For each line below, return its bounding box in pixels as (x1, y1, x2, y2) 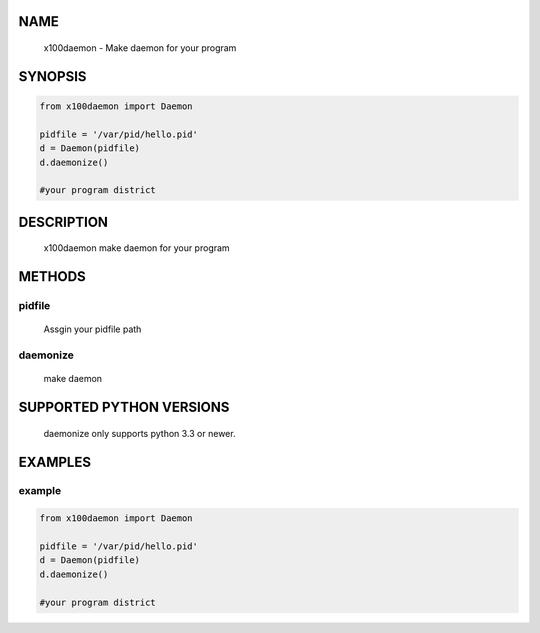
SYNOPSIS (18, 68, 87, 85)
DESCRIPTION (18, 213, 109, 230)
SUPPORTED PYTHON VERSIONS (18, 399, 230, 416)
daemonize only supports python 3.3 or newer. (43, 427, 236, 439)
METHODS (18, 268, 87, 285)
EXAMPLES (18, 453, 92, 470)
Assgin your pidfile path (43, 323, 142, 335)
